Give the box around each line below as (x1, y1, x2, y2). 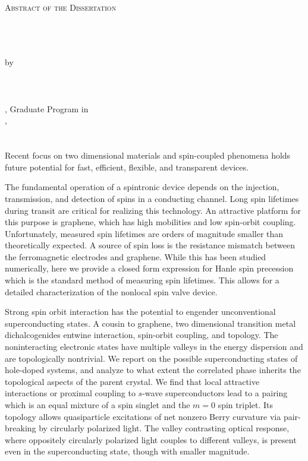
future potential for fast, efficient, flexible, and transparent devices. (5, 160, 249, 173)
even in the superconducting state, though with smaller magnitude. (5, 445, 250, 457)
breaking (5, 422, 36, 434)
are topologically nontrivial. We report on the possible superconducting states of (5, 352, 298, 364)
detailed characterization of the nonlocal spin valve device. (5, 285, 218, 298)
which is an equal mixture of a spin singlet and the (5, 399, 190, 411)
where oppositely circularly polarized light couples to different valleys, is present (5, 433, 297, 446)
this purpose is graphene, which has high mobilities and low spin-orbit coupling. (5, 216, 296, 228)
